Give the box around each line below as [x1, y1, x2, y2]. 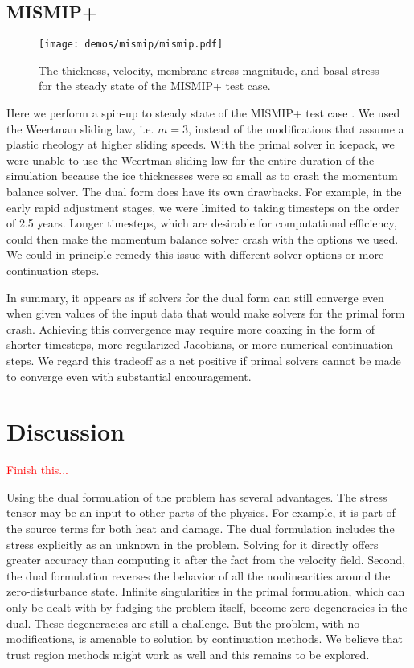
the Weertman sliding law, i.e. [6, 120, 154, 137]
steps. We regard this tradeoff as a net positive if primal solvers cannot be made [6, 351, 401, 368]
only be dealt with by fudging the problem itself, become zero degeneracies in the [6, 599, 408, 616]
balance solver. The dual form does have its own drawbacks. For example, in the [6, 183, 402, 200]
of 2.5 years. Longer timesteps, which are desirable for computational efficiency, [6, 215, 397, 232]
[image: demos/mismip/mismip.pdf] [39, 39, 223, 51]
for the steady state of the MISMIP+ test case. [39, 77, 271, 94]
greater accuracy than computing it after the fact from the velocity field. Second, [6, 551, 406, 568]
